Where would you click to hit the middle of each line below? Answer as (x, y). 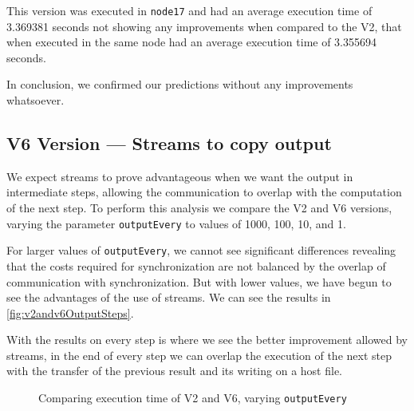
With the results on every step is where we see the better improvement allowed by (207, 340)
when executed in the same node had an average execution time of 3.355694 (192, 42)
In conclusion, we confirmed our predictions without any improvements (180, 84)
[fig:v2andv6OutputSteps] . (70, 312)
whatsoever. (35, 100)
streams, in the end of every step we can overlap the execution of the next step (199, 355)
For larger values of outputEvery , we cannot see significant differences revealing (201, 250)
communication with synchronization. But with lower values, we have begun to (199, 281)
